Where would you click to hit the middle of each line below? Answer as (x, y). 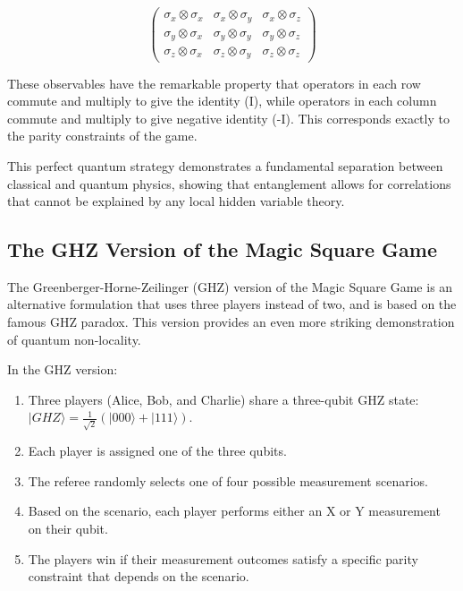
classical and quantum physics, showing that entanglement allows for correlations (229, 183)
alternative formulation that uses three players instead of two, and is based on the (232, 304)
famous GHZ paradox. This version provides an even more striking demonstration (231, 322)
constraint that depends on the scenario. (139, 576)
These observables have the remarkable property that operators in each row (214, 83)
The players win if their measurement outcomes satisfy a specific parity (223, 558)
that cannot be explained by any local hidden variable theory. (176, 201)
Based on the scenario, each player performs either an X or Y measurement (234, 511)
